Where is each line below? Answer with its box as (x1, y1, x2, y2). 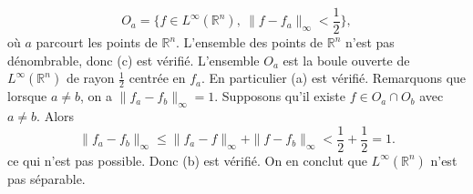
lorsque (7, 87, 47, 106)
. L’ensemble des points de (176, 33, 324, 52)
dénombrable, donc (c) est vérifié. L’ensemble (7, 50, 260, 69)
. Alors (36, 107, 75, 126)
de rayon (66, 68, 115, 87)
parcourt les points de (36, 33, 158, 52)
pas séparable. (7, 168, 86, 188)
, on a (80, 87, 113, 106)
